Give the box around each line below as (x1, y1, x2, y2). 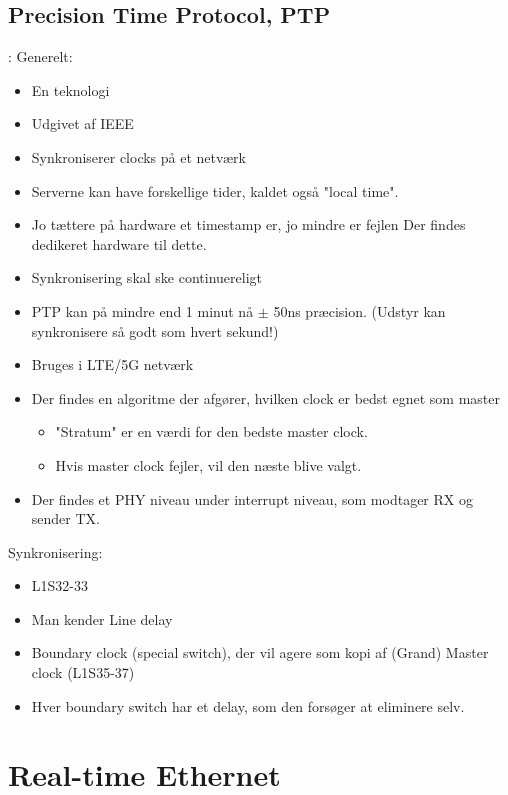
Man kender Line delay (31, 608, 173, 629)
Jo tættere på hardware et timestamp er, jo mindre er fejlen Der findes (31, 214, 466, 235)
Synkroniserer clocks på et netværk (31, 146, 246, 167)
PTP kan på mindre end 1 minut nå (31, 300, 254, 321)
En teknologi (31, 79, 110, 100)
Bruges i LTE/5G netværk (31, 354, 194, 375)
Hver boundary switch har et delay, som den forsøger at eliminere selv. (31, 695, 465, 716)
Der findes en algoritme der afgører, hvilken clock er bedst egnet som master (31, 387, 500, 408)
